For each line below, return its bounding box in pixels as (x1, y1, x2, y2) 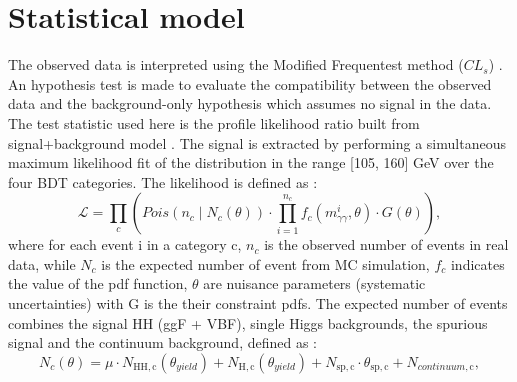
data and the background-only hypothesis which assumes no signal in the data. (8, 93, 492, 114)
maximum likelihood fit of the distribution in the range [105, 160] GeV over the (8, 152, 494, 173)
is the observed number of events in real (264, 234, 509, 255)
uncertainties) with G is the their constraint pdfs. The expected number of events (8, 293, 508, 314)
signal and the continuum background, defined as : (8, 332, 318, 353)
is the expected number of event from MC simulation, (101, 253, 430, 274)
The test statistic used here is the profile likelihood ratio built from (8, 112, 420, 133)
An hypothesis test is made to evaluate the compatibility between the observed (8, 73, 492, 94)
